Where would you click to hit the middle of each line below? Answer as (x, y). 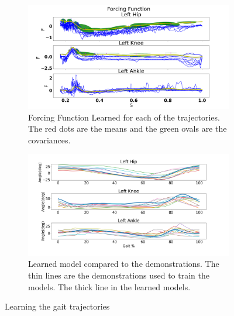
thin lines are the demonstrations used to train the (119, 275)
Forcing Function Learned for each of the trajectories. (124, 117)
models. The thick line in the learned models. (109, 286)
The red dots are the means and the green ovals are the (128, 128)
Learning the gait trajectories (57, 306)
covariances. (49, 140)
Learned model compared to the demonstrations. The (124, 264)
